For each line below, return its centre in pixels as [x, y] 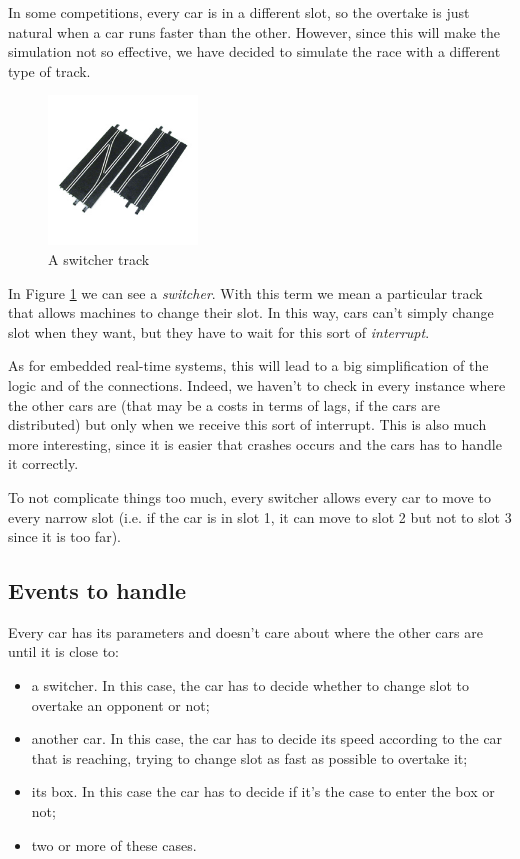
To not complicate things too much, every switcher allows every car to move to [249, 496]
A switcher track [99, 258]
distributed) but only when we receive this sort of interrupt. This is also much [247, 424]
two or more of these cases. [114, 844]
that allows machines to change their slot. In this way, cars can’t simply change [251, 312]
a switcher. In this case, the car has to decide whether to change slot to [250, 685]
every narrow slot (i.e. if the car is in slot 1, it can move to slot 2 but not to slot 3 [260, 516]
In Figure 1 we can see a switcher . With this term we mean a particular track [245, 292]
